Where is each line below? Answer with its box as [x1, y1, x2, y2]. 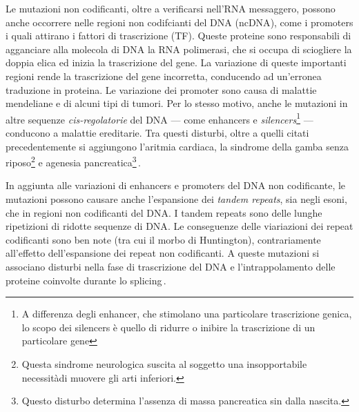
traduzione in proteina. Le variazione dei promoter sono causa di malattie [6, 82, 317, 97]
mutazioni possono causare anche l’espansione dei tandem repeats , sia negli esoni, [6, 192, 347, 206]
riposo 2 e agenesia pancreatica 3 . [6, 153, 141, 169]
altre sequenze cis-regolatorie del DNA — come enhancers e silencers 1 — [6, 110, 313, 126]
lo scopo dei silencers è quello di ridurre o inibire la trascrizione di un [21, 320, 316, 334]
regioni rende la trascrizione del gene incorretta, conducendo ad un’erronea [6, 68, 322, 83]
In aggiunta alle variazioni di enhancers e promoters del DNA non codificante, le [6, 178, 346, 193]
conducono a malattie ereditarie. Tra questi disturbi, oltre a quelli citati [6, 126, 309, 139]
